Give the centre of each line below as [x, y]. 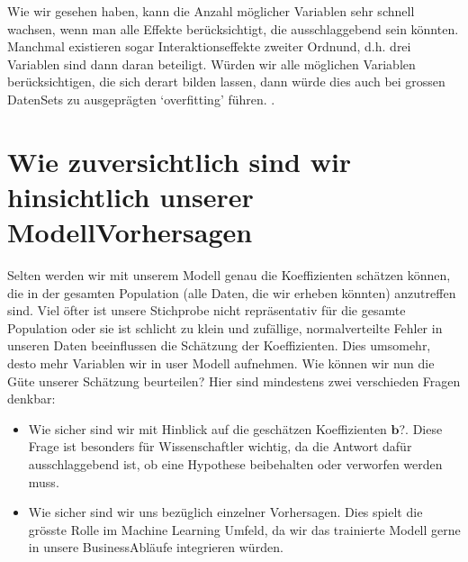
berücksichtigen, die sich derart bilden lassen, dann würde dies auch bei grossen [226, 82]
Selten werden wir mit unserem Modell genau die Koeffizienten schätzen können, [229, 275]
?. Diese [421, 428]
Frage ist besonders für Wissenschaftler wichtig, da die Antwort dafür [220, 446]
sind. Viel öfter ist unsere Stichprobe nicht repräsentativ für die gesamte [207, 310]
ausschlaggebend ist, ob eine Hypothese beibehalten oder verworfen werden [235, 464]
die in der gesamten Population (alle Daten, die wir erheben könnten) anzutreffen [232, 292]
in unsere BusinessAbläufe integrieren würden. [156, 547]
